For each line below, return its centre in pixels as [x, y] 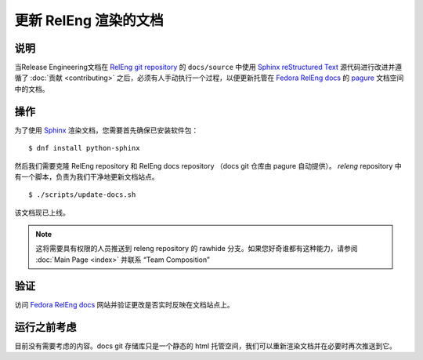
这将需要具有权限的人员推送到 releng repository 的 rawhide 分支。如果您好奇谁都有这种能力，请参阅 [197, 249]
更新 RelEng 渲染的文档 [89, 20]
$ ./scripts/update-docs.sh [82, 195]
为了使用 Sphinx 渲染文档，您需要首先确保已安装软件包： [107, 130]
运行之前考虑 [45, 327]
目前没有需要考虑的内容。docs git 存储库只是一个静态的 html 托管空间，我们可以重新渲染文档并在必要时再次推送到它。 [206, 346]
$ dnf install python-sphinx [84, 148]
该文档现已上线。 [42, 213]
